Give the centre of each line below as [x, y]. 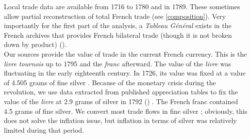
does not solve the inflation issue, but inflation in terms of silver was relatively [120, 120]
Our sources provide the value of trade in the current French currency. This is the [125, 54]
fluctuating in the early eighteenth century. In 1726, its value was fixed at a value [125, 73]
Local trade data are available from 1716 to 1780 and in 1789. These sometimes [122, 6]
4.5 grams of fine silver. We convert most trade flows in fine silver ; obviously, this [126, 111]
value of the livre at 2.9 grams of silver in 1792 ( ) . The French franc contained [121, 101]
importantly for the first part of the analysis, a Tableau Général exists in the [118, 25]
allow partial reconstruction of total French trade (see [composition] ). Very [115, 16]
